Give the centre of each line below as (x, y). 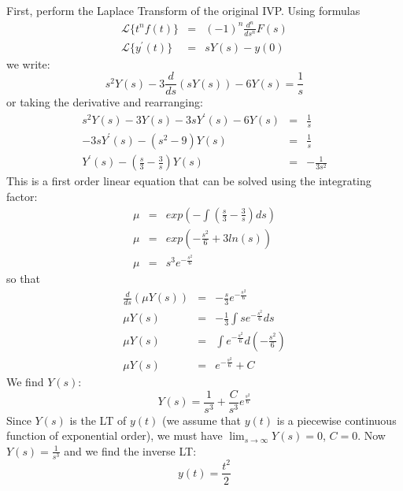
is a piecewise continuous (336, 420)
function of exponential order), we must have (115, 435)
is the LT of (98, 420)
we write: (28, 63)
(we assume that (201, 420)
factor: (22, 196)
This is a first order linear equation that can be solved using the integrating (189, 181)
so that (23, 279)
